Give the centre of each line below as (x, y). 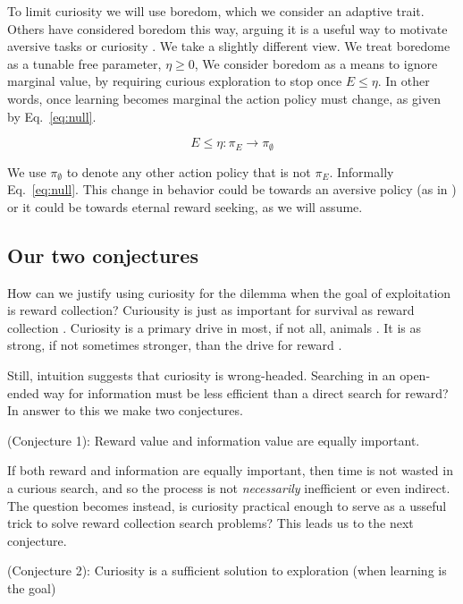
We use (27, 171)
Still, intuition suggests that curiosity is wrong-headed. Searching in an (202, 374)
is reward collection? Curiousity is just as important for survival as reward (211, 310)
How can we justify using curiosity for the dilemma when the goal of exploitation (229, 292)
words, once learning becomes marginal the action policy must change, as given (224, 98)
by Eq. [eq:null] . (52, 116)
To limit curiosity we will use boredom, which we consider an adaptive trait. (216, 11)
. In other (404, 81)
